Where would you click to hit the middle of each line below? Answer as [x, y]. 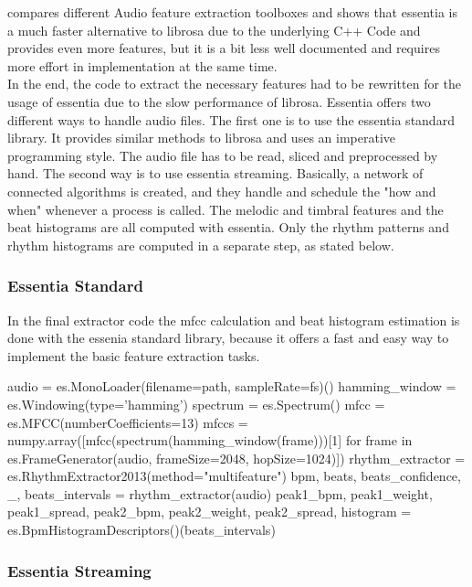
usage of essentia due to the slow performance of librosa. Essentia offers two [219, 101]
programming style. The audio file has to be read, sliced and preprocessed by [223, 155]
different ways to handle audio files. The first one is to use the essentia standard [231, 119]
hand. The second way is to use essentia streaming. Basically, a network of [215, 173]
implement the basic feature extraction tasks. [134, 355]
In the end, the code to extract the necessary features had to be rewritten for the [235, 84]
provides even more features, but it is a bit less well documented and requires [224, 48]
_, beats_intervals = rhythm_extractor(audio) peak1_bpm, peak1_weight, [220, 493]
